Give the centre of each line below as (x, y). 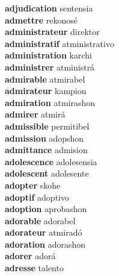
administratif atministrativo (59, 43)
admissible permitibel (47, 126)
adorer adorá (30, 256)
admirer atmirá (35, 114)
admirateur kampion (46, 91)
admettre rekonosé (41, 20)
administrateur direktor (52, 32)
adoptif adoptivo (37, 197)
